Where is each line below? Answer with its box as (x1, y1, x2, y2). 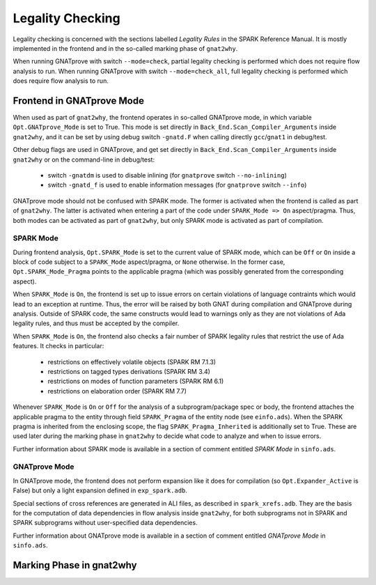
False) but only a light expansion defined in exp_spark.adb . (13, 486, 188, 494)
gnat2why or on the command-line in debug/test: (13, 155, 155, 164)
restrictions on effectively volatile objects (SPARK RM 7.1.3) (47, 357, 216, 366)
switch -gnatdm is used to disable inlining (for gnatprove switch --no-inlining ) (47, 171, 287, 179)
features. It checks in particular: (13, 342, 104, 350)
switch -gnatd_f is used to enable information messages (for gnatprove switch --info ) (47, 181, 307, 189)
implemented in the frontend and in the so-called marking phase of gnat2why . (13, 44, 238, 52)
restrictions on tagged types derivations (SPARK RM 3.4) (47, 367, 210, 375)
